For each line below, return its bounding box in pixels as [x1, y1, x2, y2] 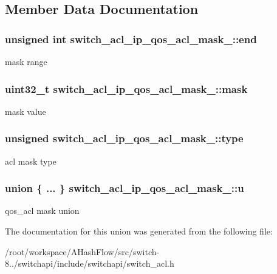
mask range [5, 55, 47, 67]
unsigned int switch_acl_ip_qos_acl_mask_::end [5, 31, 257, 46]
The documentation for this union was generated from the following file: [5, 225, 273, 238]
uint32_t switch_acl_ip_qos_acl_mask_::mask [5, 81, 248, 96]
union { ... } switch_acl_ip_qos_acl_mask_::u [5, 180, 244, 196]
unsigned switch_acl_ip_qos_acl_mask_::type [5, 131, 244, 146]
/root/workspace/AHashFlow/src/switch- [5, 245, 160, 258]
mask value [5, 104, 46, 117]
